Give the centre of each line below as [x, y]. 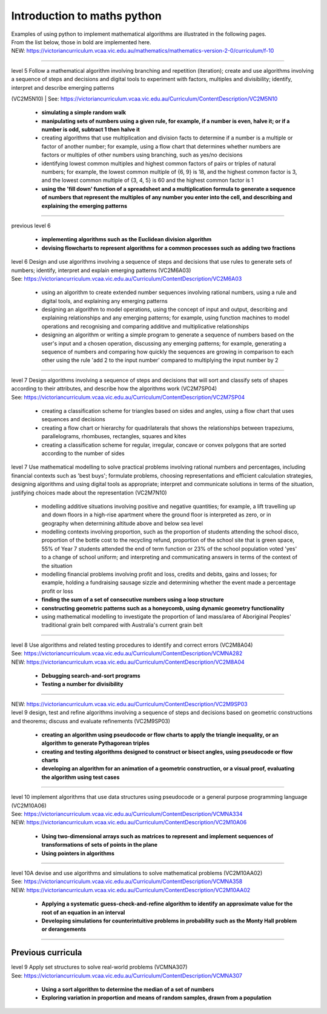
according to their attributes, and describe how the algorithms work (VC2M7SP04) [114, 389]
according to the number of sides [83, 453]
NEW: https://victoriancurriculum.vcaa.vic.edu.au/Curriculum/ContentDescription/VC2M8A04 [128, 662]
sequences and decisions [73, 419]
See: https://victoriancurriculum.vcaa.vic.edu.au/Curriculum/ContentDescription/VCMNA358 [127, 881]
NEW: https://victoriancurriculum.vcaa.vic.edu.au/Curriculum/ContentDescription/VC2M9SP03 [129, 704]
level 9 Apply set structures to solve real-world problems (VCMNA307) [99, 967]
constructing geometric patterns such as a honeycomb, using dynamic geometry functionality [163, 608]
